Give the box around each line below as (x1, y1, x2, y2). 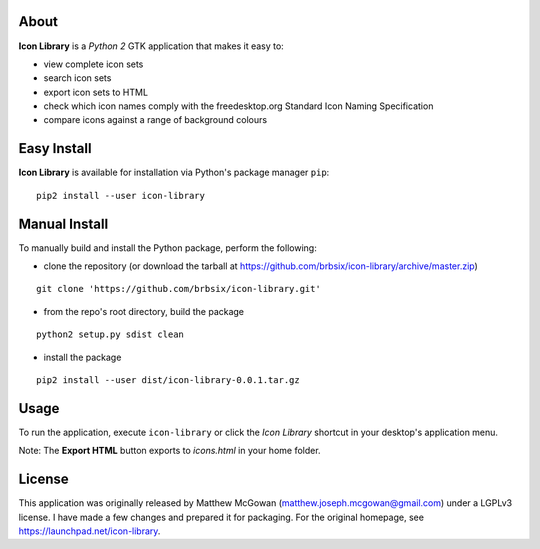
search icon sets (43, 72, 112, 84)
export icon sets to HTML (43, 86, 149, 98)
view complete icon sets (43, 58, 144, 70)
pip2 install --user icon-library (36, 190, 205, 201)
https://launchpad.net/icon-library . (18, 525, 161, 537)
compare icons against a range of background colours (43, 114, 268, 126)
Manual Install (18, 215, 109, 232)
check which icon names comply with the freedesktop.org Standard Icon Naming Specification (43, 100, 434, 112)
